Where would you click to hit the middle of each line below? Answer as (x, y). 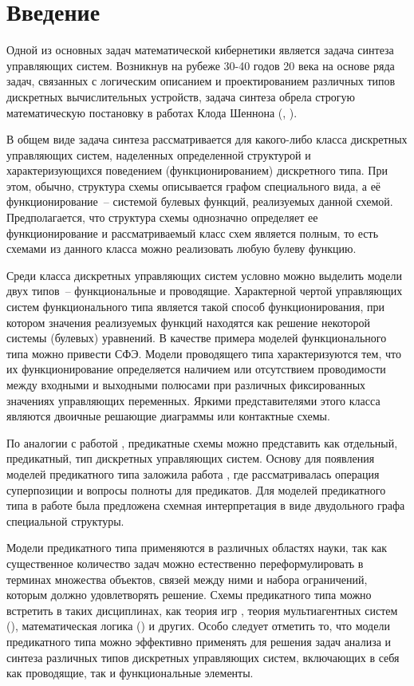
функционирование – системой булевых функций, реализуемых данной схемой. (200, 201)
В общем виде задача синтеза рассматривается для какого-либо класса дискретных (207, 139)
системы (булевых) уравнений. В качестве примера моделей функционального (197, 338)
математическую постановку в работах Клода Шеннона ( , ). (152, 112)
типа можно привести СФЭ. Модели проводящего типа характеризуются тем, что (204, 353)
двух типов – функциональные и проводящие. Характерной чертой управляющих (205, 291)
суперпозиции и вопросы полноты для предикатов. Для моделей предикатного (196, 489)
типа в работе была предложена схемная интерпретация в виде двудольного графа (206, 505)
